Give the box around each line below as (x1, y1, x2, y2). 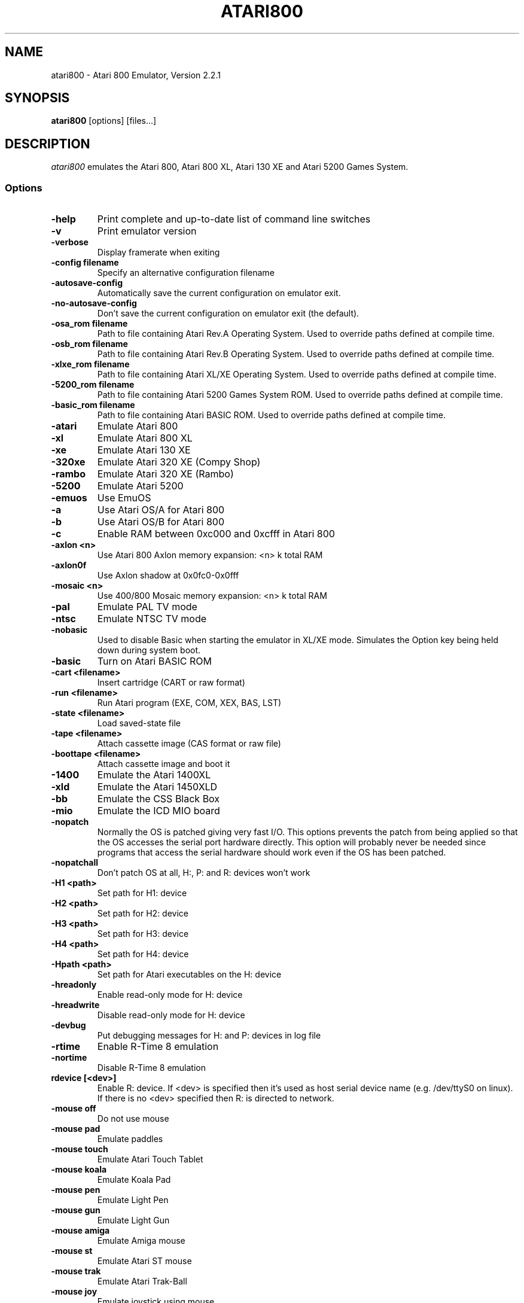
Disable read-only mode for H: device (97, 1010, 245, 1021)
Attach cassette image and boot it (97, 759, 230, 769)
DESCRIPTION (5, 136, 90, 151)
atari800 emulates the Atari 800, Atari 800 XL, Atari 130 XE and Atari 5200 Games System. (51, 162, 409, 172)
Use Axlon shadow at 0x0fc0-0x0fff (97, 570, 239, 581)
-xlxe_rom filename (51, 359, 130, 370)
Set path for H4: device (97, 949, 189, 960)
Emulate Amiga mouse (97, 1235, 185, 1246)
